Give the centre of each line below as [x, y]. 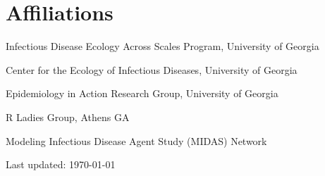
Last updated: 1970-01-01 [61, 164]
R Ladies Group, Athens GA [68, 117]
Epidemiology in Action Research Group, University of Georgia [142, 93]
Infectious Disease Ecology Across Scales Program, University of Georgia [162, 46]
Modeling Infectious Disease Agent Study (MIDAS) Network [136, 140]
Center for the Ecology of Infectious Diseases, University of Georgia [152, 69]
